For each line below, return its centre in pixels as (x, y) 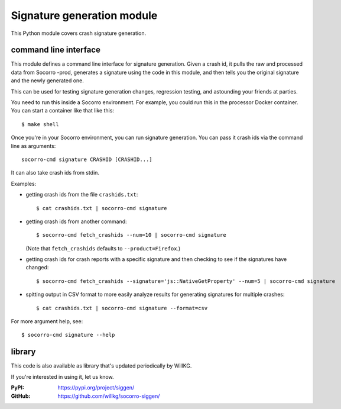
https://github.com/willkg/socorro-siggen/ (109, 396)
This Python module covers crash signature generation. (79, 33)
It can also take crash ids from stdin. (55, 173)
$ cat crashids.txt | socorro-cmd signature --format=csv (122, 308)
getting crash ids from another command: (76, 221)
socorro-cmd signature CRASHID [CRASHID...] (87, 159)
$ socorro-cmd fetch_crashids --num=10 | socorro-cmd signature (131, 235)
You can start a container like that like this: (63, 111)
